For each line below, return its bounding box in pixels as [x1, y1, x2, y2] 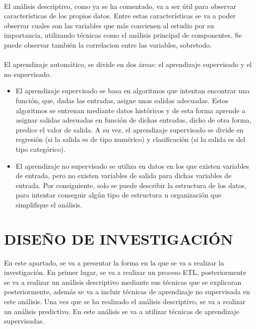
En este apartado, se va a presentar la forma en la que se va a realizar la [4, 257, 224, 267]
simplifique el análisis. [15, 199, 82, 209]
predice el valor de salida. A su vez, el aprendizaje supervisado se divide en [15, 124, 244, 134]
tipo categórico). [15, 143, 65, 154]
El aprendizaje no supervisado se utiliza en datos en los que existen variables [15, 160, 250, 171]
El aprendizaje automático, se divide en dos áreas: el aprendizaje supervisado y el [4, 59, 252, 69]
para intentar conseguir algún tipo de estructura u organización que [15, 190, 221, 200]
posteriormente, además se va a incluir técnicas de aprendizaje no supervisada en [4, 286, 250, 297]
